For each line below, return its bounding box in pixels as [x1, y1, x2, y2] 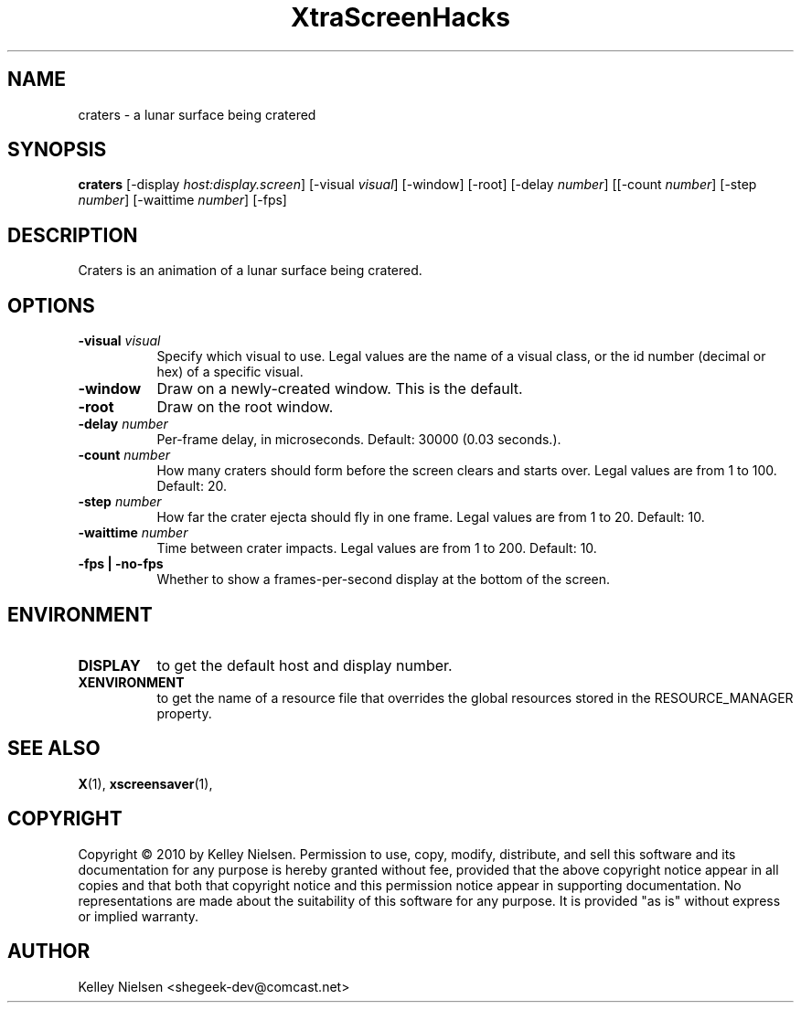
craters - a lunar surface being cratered [78, 106, 316, 122]
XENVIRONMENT [78, 674, 185, 690]
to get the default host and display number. [156, 655, 453, 675]
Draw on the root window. [156, 398, 334, 417]
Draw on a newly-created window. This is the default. [156, 379, 523, 399]
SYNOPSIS [7, 138, 107, 162]
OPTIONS [7, 293, 95, 317]
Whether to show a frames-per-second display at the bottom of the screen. [156, 571, 611, 588]
